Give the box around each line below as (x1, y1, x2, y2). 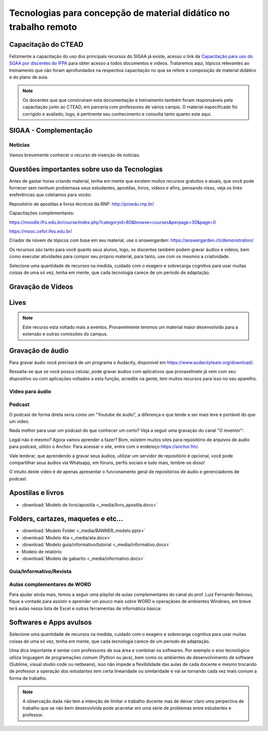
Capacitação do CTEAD (9, 40, 84, 49)
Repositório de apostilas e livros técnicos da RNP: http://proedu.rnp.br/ (9, 201, 154, 207)
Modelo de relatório (21, 548, 62, 554)
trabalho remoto (9, 21, 77, 32)
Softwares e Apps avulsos (9, 618, 92, 627)
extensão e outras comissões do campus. (22, 331, 108, 337)
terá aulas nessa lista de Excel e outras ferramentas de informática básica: (9, 605, 162, 611)
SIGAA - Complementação (9, 127, 93, 135)
